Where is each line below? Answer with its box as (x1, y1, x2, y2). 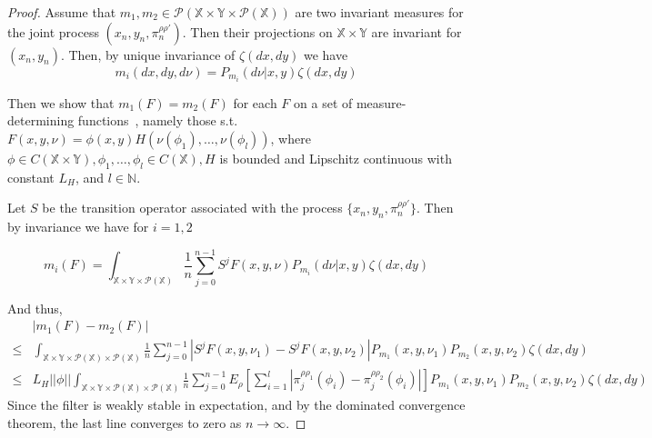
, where (270, 128, 311, 147)
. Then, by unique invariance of (60, 45, 236, 64)
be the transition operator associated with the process (42, 198, 343, 217)
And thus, (7, 298, 63, 317)
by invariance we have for (7, 217, 149, 236)
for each (233, 93, 277, 112)
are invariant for (371, 22, 462, 41)
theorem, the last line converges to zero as (7, 413, 242, 432)
